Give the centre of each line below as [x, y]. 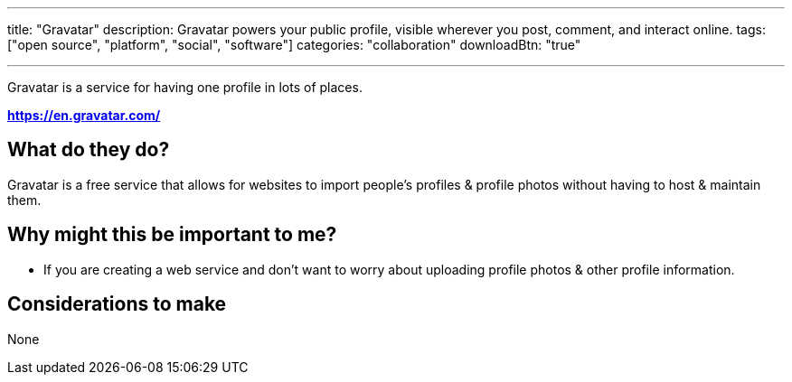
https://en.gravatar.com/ [84, 115]
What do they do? [89, 150]
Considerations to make [117, 304]
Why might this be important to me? [172, 235]
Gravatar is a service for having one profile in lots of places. [185, 87]
